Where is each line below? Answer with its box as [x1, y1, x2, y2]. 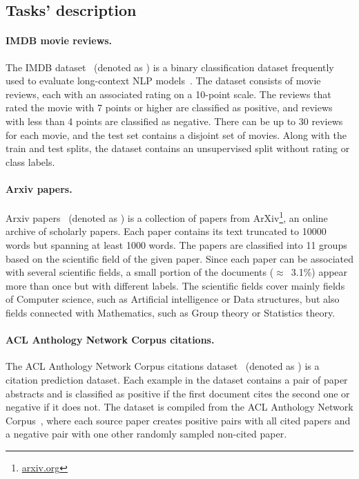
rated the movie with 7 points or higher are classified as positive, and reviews [6, 100, 333, 115]
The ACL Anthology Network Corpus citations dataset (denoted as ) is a [6, 359, 320, 373]
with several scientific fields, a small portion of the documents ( [6, 265, 274, 279]
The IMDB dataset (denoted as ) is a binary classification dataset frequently [6, 59, 334, 74]
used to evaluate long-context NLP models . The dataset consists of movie [6, 73, 321, 88]
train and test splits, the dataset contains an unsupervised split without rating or [6, 141, 350, 156]
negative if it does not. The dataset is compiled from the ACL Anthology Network [6, 400, 353, 414]
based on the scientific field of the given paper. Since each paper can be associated [6, 251, 353, 265]
